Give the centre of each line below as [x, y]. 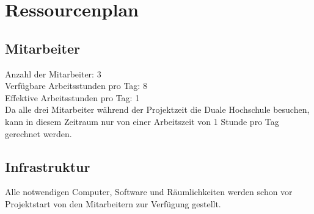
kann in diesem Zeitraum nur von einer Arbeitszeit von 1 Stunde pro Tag [142, 121]
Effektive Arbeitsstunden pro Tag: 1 [72, 97]
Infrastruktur [48, 166]
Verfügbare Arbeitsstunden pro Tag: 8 [76, 86]
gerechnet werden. [38, 133]
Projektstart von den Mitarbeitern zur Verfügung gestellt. [113, 203]
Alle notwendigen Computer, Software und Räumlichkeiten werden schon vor [149, 192]
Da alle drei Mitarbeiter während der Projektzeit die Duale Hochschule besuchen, [157, 109]
